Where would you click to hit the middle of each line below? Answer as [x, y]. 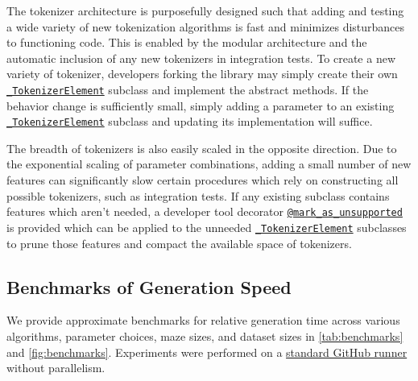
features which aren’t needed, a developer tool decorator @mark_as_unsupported [205, 211]
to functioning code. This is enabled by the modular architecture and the [187, 42]
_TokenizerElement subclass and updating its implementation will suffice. [190, 121]
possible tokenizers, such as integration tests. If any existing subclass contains [198, 195]
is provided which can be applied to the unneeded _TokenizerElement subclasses [207, 227]
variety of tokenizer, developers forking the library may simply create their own [202, 74]
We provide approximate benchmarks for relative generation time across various [203, 320]
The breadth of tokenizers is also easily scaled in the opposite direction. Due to [202, 148]
